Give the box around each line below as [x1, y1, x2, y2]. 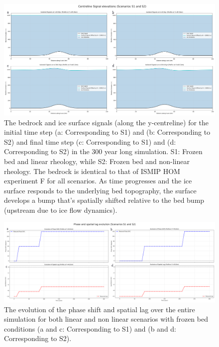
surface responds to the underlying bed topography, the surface [4, 185, 197, 195]
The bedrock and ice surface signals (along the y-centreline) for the [4, 117, 209, 127]
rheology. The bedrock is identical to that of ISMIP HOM [4, 166, 180, 176]
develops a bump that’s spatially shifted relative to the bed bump [4, 195, 205, 205]
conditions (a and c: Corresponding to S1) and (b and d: [4, 323, 177, 334]
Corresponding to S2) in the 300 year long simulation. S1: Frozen [4, 146, 203, 157]
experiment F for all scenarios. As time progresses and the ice [4, 175, 192, 186]
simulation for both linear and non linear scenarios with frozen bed [4, 314, 208, 324]
